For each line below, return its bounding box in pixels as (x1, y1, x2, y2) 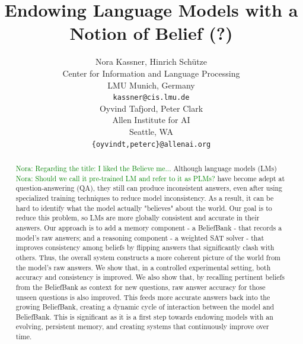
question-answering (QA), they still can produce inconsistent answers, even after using (15, 183, 282, 193)
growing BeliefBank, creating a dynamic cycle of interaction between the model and (15, 302, 275, 312)
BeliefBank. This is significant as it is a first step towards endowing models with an (15, 311, 273, 321)
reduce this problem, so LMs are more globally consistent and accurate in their (15, 213, 260, 223)
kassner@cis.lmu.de (113, 93, 190, 102)
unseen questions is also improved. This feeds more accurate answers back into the (15, 292, 270, 302)
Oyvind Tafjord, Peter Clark (99, 102, 203, 114)
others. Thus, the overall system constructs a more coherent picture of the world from (15, 252, 280, 262)
